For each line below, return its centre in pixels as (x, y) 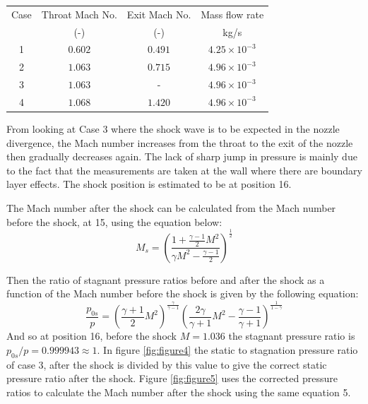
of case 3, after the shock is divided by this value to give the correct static (167, 364)
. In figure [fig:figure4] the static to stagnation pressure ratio (227, 349)
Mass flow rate (232, 14)
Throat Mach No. (79, 14)
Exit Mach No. (159, 14)
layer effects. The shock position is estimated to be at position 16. (149, 184)
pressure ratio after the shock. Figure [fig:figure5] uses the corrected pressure (172, 378)
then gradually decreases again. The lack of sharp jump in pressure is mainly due (182, 156)
